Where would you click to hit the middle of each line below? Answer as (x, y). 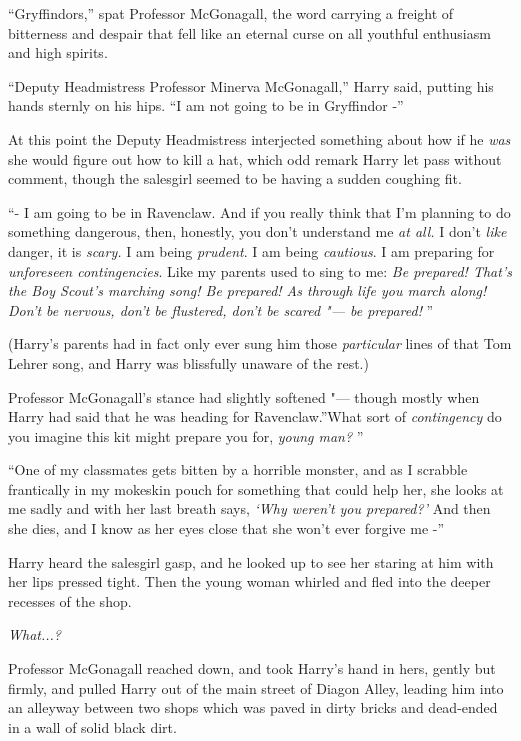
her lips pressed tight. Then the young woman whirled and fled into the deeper (249, 581)
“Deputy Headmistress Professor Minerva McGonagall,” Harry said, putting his (251, 85)
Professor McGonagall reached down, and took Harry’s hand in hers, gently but (252, 668)
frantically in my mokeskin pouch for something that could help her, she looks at (256, 488)
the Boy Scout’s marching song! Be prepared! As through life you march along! (247, 290)
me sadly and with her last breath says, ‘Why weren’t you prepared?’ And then (249, 508)
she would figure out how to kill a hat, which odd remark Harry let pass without (255, 158)
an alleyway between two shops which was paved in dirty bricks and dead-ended (253, 707)
